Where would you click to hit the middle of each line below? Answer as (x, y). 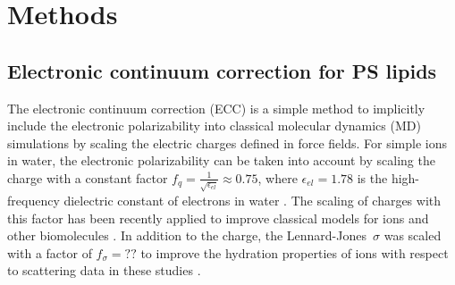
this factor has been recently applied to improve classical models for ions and (218, 218)
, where (278, 177)
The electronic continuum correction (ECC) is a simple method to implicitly (216, 108)
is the (372, 177)
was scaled (413, 235)
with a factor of (50, 252)
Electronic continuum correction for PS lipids (222, 70)
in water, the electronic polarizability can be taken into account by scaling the (221, 160)
